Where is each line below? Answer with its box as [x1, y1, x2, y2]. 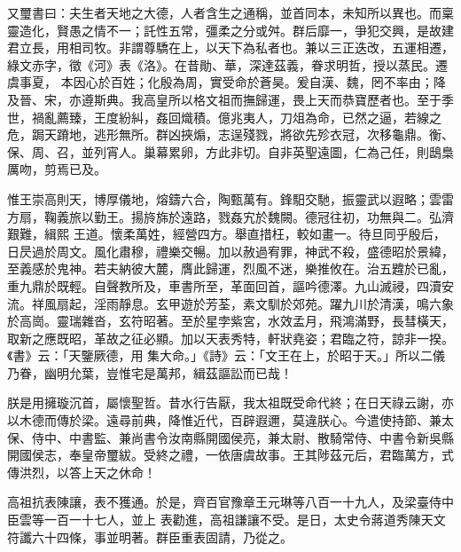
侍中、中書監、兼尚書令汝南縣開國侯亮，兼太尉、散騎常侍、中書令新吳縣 [31, 428, 454, 446]
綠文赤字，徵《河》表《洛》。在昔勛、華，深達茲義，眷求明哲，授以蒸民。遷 [7, 55, 448, 74]
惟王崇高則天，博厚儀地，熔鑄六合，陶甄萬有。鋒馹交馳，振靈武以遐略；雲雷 [7, 189, 454, 208]
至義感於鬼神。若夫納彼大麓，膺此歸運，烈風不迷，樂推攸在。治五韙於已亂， [7, 259, 454, 278]
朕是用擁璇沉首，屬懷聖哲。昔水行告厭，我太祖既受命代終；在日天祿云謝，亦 [7, 393, 454, 412]
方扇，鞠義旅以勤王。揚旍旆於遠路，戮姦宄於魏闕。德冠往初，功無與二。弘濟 [7, 207, 454, 225]
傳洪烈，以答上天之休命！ [7, 462, 156, 481]
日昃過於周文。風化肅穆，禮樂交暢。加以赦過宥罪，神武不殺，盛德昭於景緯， [7, 241, 454, 260]
